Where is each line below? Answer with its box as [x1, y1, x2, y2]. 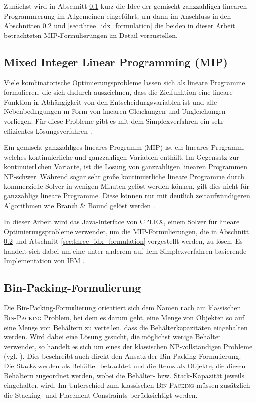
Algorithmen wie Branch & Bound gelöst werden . [4, 200, 155, 210]
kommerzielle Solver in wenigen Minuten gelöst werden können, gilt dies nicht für [4, 181, 249, 191]
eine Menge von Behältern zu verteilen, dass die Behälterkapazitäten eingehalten [4, 322, 248, 332]
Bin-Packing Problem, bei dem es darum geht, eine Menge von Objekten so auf [4, 312, 245, 323]
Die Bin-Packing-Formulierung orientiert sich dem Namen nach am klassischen [4, 302, 241, 313]
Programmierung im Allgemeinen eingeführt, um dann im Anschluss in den [4, 10, 231, 21]
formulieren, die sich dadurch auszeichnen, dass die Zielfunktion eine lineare [4, 87, 233, 97]
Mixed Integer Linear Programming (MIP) [4, 54, 228, 69]
